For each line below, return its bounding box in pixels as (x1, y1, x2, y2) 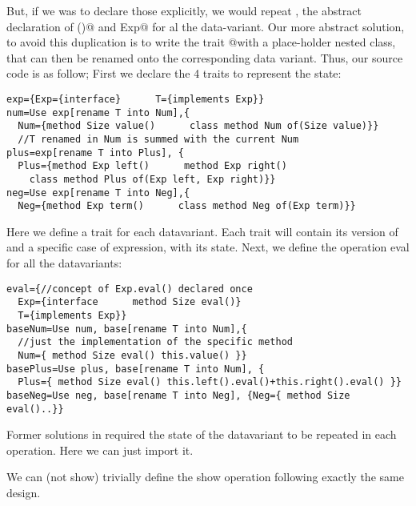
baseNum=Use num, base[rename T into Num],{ (6, 323, 247, 335)
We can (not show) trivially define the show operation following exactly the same (6, 468, 404, 485)
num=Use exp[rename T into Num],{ (6, 106, 190, 118)
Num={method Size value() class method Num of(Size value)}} (18, 120, 379, 132)
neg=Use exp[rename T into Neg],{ (6, 187, 190, 199)
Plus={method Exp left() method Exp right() (18, 160, 287, 172)
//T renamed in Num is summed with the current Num (18, 133, 299, 145)
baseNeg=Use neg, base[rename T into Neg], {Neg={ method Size (6, 389, 350, 401)
